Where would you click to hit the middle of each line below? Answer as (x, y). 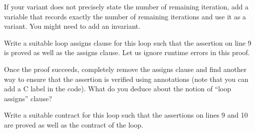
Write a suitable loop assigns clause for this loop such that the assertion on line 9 (128, 42)
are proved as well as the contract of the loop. (74, 124)
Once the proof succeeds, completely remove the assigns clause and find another (125, 69)
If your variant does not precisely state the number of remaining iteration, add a (126, 6)
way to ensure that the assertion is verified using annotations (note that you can (126, 79)
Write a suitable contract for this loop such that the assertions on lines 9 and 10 (126, 115)
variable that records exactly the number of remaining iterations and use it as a (125, 16)
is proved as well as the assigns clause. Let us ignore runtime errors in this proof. (127, 52)
